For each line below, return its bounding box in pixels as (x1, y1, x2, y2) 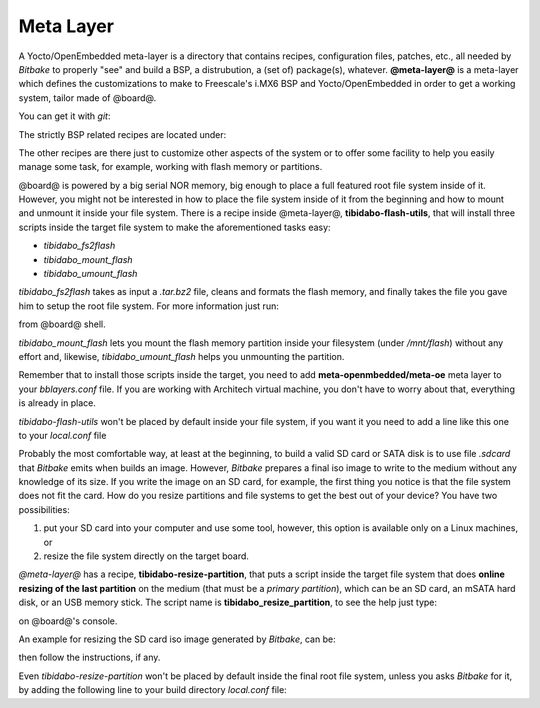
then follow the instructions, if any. (18, 651, 161, 664)
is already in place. (18, 397, 97, 409)
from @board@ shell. (18, 318, 107, 330)
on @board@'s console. (18, 615, 118, 627)
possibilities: (18, 503, 70, 515)
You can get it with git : (18, 110, 111, 122)
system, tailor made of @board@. (18, 91, 157, 104)
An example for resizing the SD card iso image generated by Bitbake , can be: (18, 633, 336, 645)
